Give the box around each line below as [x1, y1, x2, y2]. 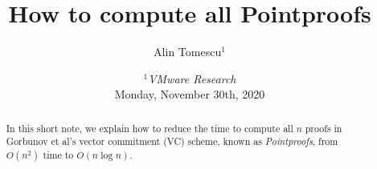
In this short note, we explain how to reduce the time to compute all [6, 121, 293, 135]
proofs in [305, 121, 342, 135]
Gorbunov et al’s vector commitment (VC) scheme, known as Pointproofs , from [6, 135, 338, 148]
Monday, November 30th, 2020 [114, 86, 265, 103]
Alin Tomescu [154, 43, 222, 60]
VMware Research [148, 70, 236, 87]
